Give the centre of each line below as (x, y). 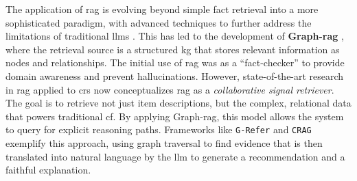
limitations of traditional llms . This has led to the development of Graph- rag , (175, 36)
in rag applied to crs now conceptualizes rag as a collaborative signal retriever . (170, 89)
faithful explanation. (48, 170)
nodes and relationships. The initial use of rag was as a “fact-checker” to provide (175, 62)
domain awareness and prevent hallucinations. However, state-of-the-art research (175, 75)
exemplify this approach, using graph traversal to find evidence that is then (164, 143)
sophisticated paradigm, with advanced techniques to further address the (159, 22)
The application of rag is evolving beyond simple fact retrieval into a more (162, 9)
